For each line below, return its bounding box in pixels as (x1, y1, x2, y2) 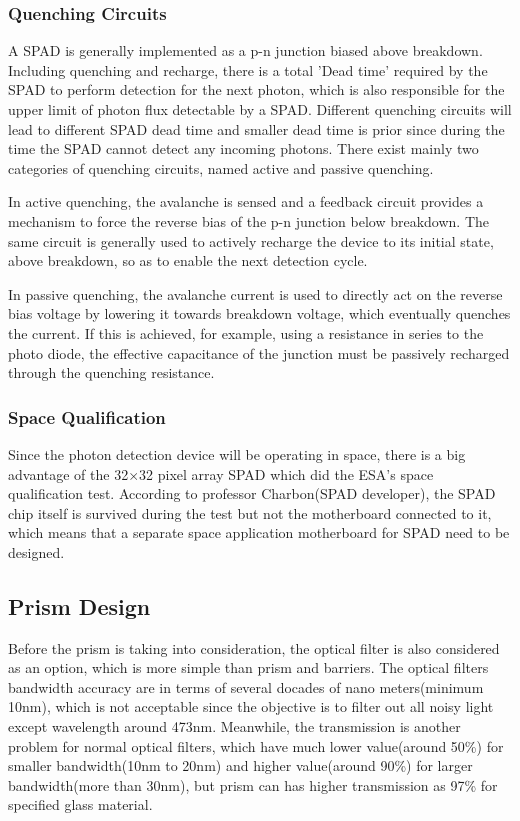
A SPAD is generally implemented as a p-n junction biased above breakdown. (8, 40, 483, 61)
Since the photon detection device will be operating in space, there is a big (8, 443, 466, 464)
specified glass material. (8, 794, 153, 815)
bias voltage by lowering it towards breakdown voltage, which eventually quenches (8, 303, 511, 324)
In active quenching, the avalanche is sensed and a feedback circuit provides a (8, 191, 484, 212)
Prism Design (8, 590, 151, 621)
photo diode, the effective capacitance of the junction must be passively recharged (8, 342, 510, 363)
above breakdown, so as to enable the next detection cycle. (8, 250, 368, 271)
